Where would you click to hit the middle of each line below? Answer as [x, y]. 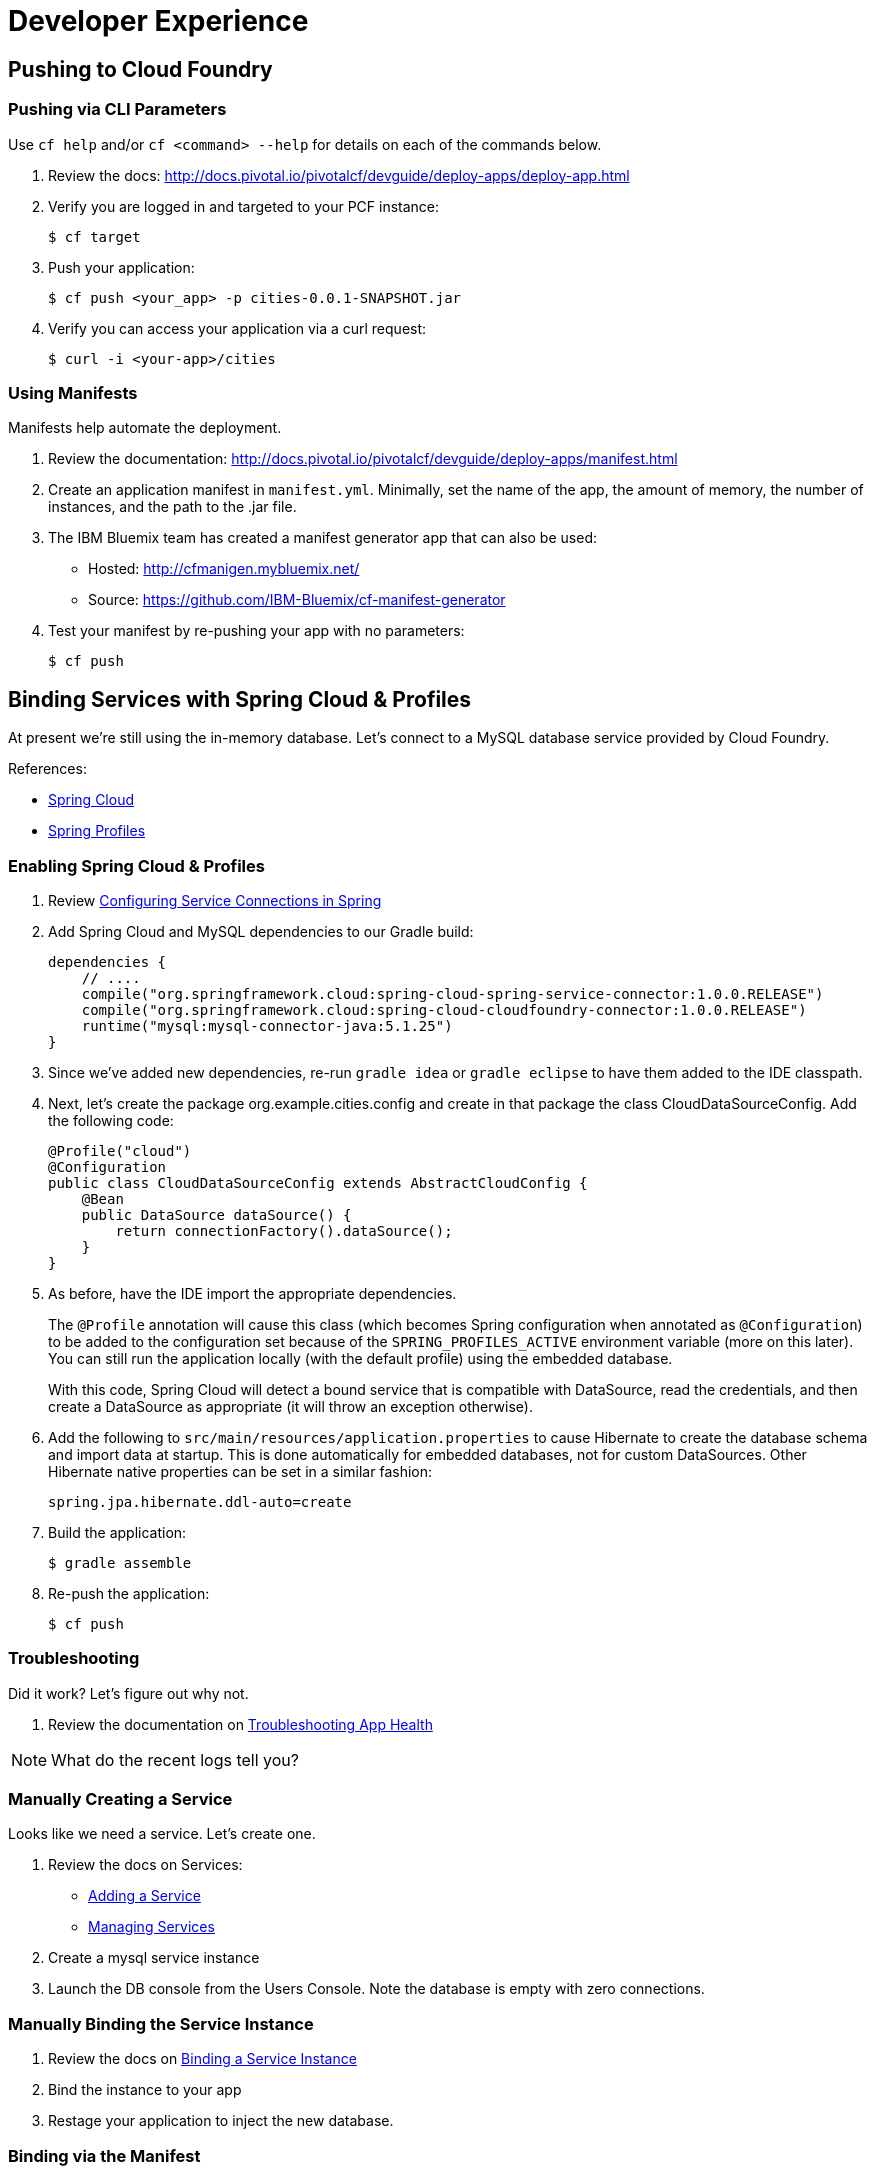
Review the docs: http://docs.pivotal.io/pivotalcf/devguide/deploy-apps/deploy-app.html [339, 175]
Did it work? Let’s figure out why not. [128, 1693]
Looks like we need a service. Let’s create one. [162, 1834]
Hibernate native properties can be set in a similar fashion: [240, 1471]
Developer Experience [158, 21]
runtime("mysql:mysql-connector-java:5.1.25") [267, 1025]
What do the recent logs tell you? [175, 1759]
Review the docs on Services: [145, 1865]
